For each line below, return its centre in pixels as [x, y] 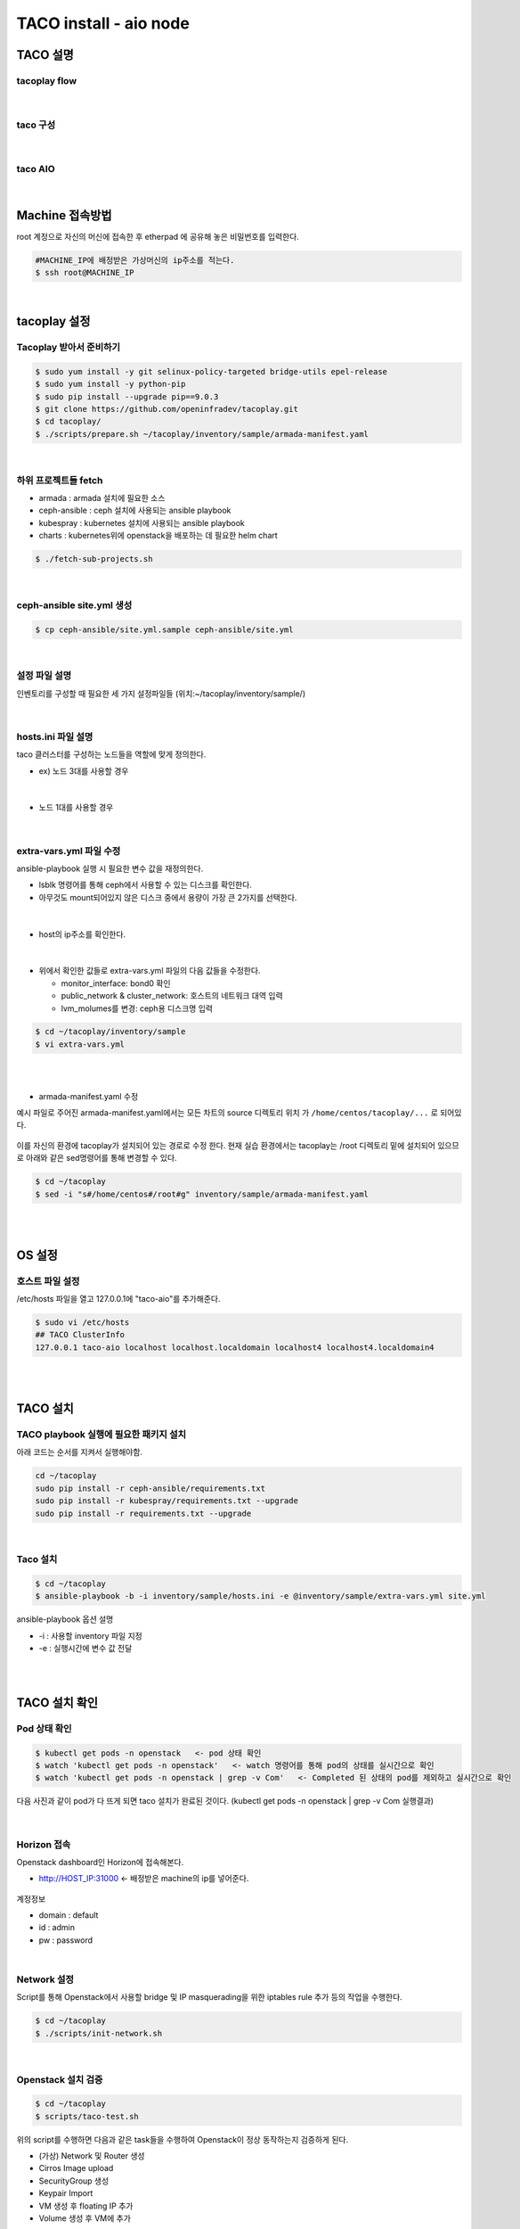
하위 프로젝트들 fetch [60, 480]
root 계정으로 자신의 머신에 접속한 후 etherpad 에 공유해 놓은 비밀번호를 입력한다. [158, 236]
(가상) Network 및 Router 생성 [92, 2156]
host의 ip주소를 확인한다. [82, 934]
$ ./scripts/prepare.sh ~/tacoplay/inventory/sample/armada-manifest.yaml [202, 434]
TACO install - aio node [103, 23]
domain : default [69, 1915]
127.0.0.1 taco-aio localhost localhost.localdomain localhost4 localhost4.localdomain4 [235, 1347]
